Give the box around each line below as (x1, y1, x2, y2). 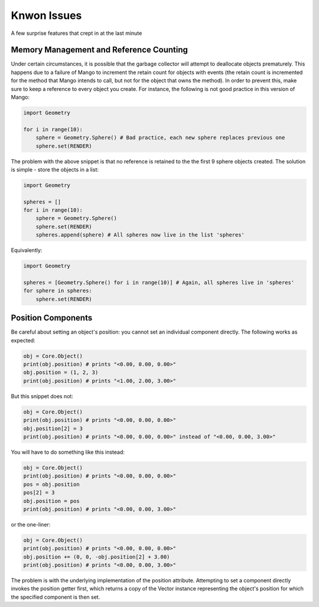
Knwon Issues (11, 9, 82, 22)
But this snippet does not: (11, 392, 74, 399)
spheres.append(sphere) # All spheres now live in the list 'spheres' (35, 231, 245, 238)
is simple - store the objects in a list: (11, 166, 99, 173)
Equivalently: (11, 247, 43, 254)
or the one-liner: (11, 521, 51, 528)
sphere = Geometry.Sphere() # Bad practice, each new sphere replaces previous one (35, 134, 285, 141)
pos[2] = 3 (23, 489, 55, 496)
